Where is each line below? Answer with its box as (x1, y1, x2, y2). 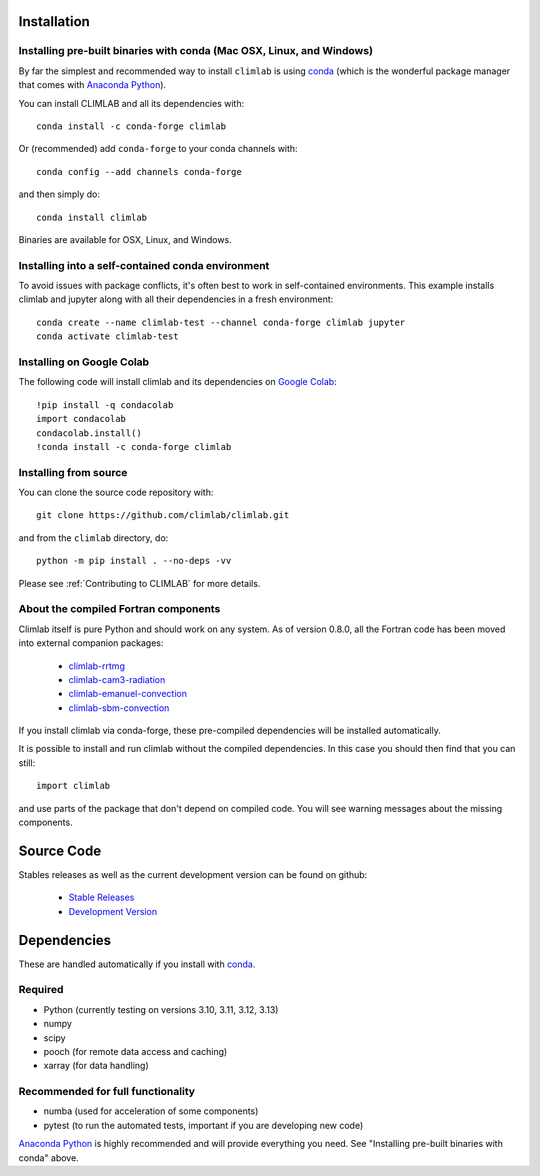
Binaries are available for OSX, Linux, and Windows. (18, 233, 232, 245)
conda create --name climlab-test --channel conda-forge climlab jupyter (36, 316, 406, 328)
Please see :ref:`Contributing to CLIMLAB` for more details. (18, 577, 261, 589)
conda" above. (18, 1151, 79, 1164)
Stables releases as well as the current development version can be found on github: (18, 868, 368, 880)
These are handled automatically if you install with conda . (18, 958, 256, 970)
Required (18, 983, 64, 997)
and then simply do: (18, 188, 100, 200)
